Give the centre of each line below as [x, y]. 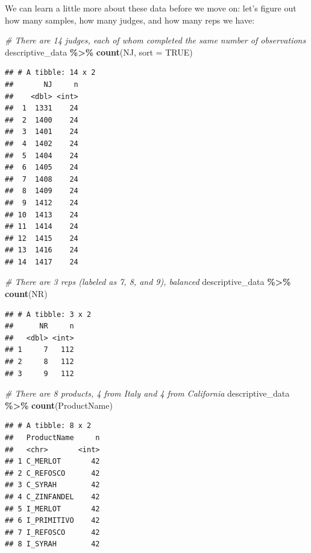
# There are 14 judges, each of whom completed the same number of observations [155, 40]
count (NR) [26, 294]
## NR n [39, 326]
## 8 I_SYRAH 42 [52, 544]
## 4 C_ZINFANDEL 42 [52, 497]
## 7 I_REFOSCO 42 [52, 532]
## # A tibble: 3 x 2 [48, 314]
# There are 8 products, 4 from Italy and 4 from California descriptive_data [147, 393]
